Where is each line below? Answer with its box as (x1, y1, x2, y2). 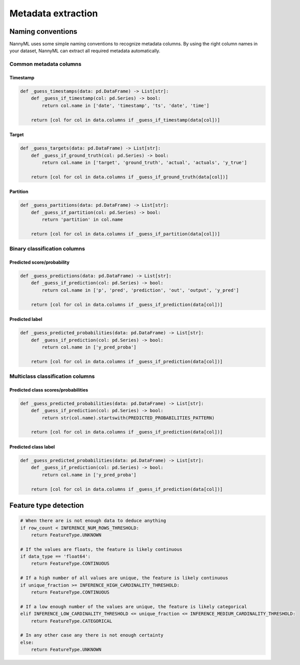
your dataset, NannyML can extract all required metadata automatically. (9, 48, 161, 54)
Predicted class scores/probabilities (9, 387, 89, 393)
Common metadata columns (9, 60, 82, 68)
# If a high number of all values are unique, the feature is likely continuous (20, 575, 228, 581)
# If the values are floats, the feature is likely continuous (20, 546, 183, 552)
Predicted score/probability (9, 259, 70, 265)
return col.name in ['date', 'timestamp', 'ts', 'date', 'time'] (41, 102, 209, 109)
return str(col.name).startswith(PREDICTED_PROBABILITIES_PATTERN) (41, 415, 215, 421)
